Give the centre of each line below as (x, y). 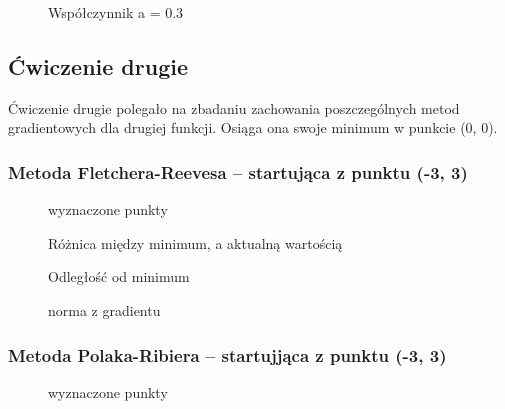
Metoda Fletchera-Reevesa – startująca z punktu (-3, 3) (238, 171)
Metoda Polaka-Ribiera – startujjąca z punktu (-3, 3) (227, 354)
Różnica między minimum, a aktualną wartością (195, 242)
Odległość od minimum (119, 276)
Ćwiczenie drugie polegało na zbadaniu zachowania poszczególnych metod (234, 107)
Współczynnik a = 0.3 (116, 12)
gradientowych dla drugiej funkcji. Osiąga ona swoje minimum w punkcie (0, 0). (253, 127)
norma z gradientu (104, 309)
